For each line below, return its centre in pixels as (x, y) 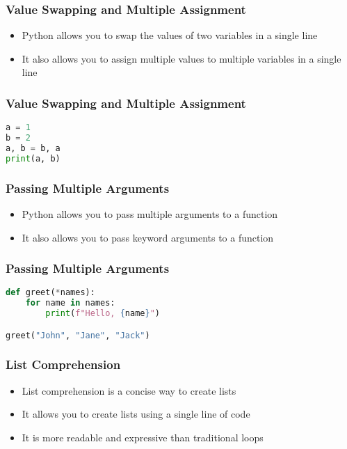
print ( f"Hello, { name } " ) (103, 314)
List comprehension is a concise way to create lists (129, 390)
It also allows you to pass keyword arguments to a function (148, 237)
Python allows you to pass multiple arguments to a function (150, 213)
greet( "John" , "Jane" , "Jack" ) (78, 335)
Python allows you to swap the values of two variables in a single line (170, 35)
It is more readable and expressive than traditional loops (143, 437)
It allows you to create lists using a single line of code (136, 414)
